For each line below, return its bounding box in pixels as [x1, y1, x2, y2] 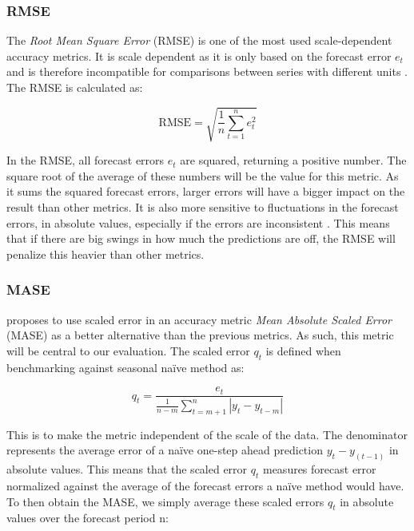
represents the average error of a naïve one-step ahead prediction [6, 442, 323, 458]
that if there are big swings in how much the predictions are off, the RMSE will [6, 230, 396, 247]
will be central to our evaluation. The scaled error [6, 342, 250, 359]
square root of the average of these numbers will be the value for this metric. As [6, 167, 399, 184]
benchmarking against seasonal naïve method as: [6, 359, 245, 375]
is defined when [265, 342, 341, 359]
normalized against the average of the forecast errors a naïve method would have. [6, 478, 404, 494]
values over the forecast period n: [6, 509, 169, 526]
